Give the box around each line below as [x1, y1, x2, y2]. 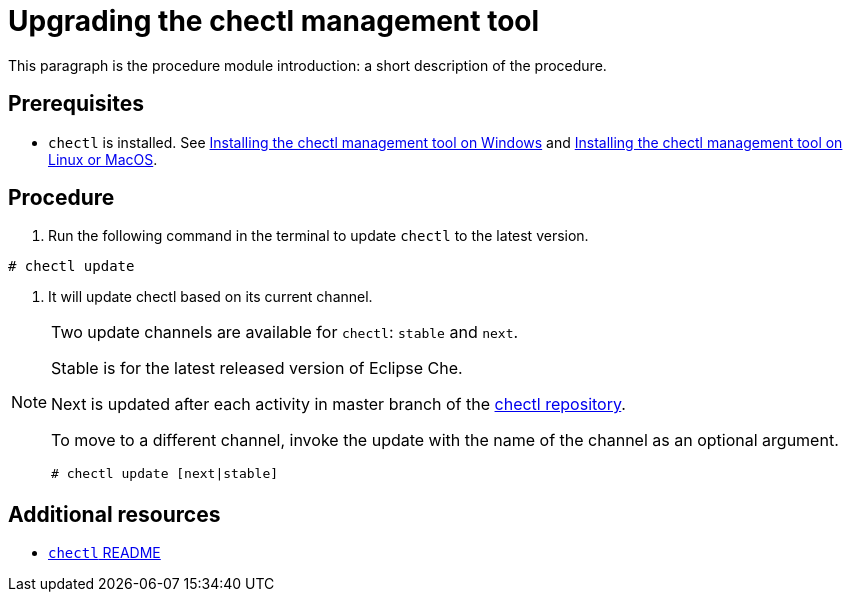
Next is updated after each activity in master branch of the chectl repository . [51, 394, 626, 415]
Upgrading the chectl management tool [8, 4, 540, 38]
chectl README [48, 544, 161, 562]
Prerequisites [8, 91, 144, 117]
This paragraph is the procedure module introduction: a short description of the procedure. [8, 56, 607, 74]
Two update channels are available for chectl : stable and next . [51, 322, 519, 343]
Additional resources [8, 501, 221, 527]
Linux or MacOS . [48, 150, 158, 168]
